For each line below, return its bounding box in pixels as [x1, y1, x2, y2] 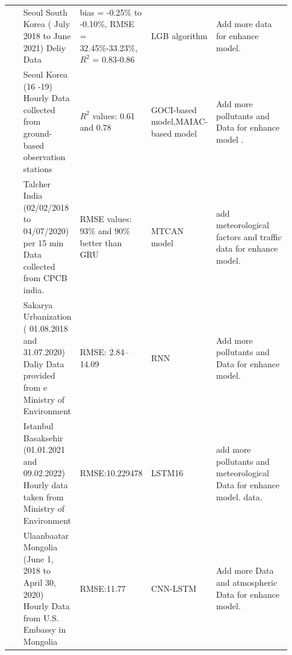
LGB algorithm [151, 29, 208, 42]
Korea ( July [23, 17, 70, 30]
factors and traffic [216, 230, 282, 243]
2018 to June [23, 29, 71, 42]
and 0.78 [79, 121, 111, 134]
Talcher [23, 177, 51, 190]
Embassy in [23, 623, 66, 636]
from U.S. [23, 611, 59, 624]
